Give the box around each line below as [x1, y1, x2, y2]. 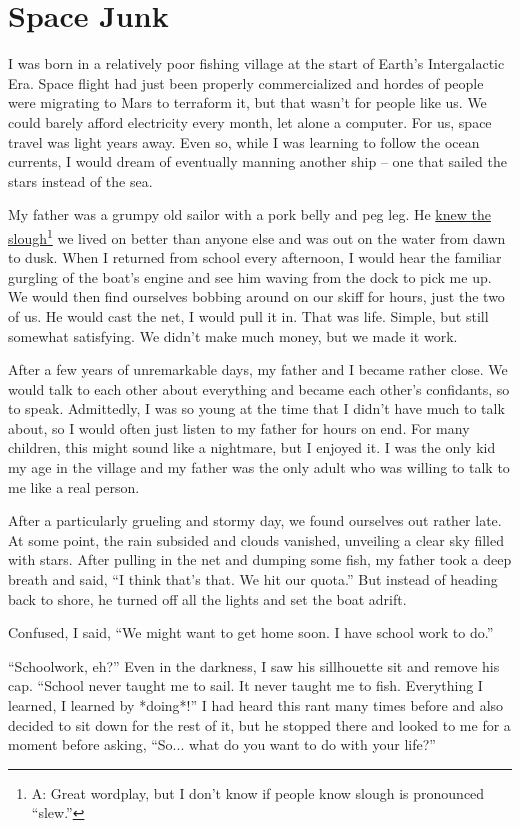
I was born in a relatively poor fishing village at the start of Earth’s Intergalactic [8, 53, 505, 74]
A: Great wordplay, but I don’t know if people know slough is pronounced [31, 782, 485, 803]
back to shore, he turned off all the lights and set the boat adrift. [8, 588, 407, 609]
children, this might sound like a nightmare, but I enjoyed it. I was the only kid [8, 437, 496, 458]
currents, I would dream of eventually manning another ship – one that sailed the [8, 151, 507, 172]
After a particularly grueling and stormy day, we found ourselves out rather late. [8, 510, 502, 531]
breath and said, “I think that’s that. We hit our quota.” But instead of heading [8, 569, 498, 590]
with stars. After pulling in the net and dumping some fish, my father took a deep [8, 549, 512, 570]
